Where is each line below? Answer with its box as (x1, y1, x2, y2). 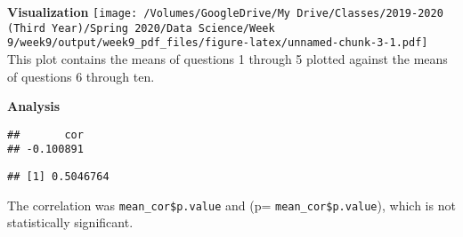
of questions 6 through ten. (7, 67, 155, 85)
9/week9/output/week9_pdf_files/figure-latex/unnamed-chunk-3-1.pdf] (7, 36, 428, 50)
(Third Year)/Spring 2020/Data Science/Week (7, 21, 275, 35)
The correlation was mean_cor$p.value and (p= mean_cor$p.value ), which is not (7, 195, 456, 214)
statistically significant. (7, 213, 134, 232)
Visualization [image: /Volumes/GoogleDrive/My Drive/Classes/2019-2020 (7, 3, 443, 20)
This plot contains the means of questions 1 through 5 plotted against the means (7, 49, 448, 67)
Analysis (7, 97, 61, 115)
